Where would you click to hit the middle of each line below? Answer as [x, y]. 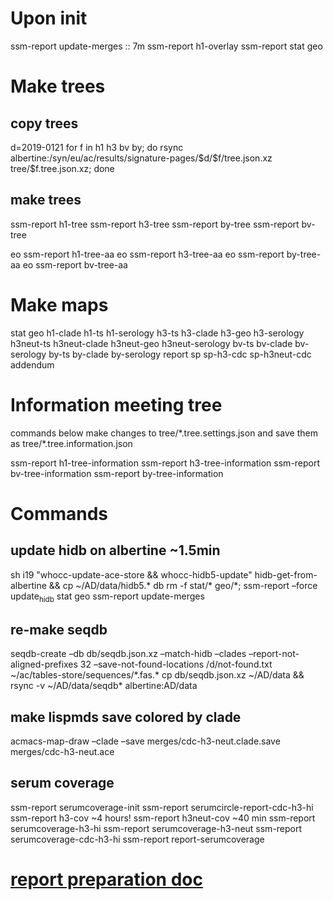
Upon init [49, 18]
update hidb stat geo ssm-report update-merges [107, 597]
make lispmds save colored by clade [126, 717]
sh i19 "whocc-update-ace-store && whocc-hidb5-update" [131, 574]
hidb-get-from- [286, 574]
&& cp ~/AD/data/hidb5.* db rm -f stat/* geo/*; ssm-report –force [183, 585]
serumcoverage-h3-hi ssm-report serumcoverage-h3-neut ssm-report [156, 828]
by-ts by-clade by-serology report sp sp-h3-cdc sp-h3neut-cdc [180, 354]
